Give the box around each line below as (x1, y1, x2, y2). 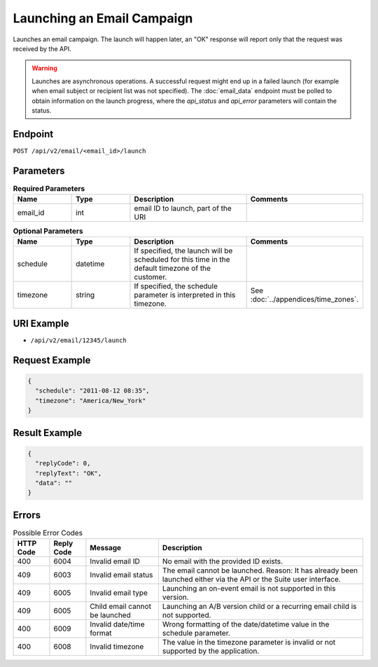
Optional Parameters (13, 226, 83, 236)
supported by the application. (162, 646, 260, 656)
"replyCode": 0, (35, 459, 91, 468)
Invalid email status (90, 570, 153, 580)
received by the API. (13, 44, 71, 52)
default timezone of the (134, 263, 211, 273)
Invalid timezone (90, 642, 144, 652)
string (76, 290, 95, 300)
